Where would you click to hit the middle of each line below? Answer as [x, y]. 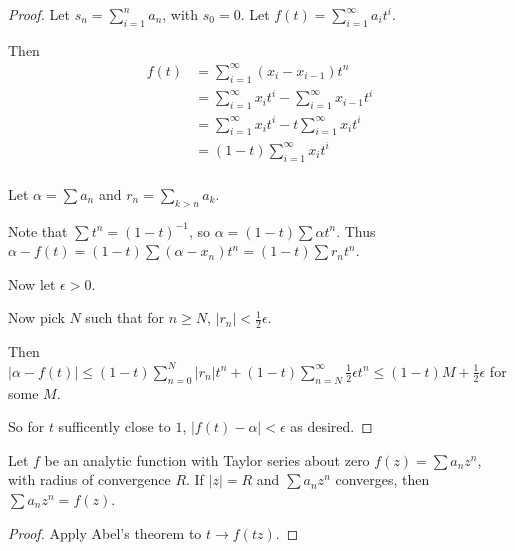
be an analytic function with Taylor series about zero [207, 459]
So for [26, 426]
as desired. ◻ [331, 426]
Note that [38, 230]
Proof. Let [39, 14]
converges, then [382, 479]
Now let [32, 283]
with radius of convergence [89, 479]
